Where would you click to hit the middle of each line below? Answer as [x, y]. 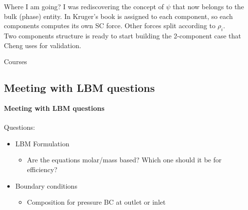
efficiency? [42, 169]
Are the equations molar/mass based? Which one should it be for [124, 160]
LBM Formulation [42, 143]
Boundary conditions [46, 185]
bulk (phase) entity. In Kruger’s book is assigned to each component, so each [118, 16]
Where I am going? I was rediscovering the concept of [84, 6]
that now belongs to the [208, 6]
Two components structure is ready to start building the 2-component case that [123, 35]
